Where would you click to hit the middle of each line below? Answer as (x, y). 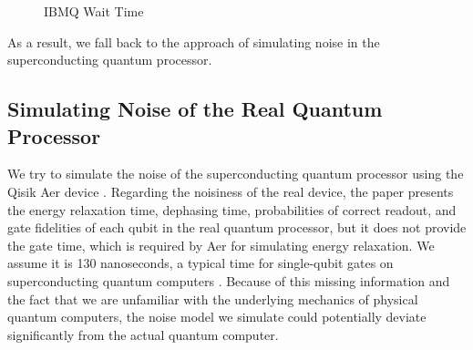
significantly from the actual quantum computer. (143, 334)
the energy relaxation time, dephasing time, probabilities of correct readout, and (232, 209)
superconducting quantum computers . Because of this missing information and (229, 280)
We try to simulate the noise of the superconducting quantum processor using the (236, 174)
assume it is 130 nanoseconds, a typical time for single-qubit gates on (201, 263)
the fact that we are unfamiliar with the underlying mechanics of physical (213, 299)
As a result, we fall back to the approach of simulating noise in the (194, 41)
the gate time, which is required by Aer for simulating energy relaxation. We (221, 245)
